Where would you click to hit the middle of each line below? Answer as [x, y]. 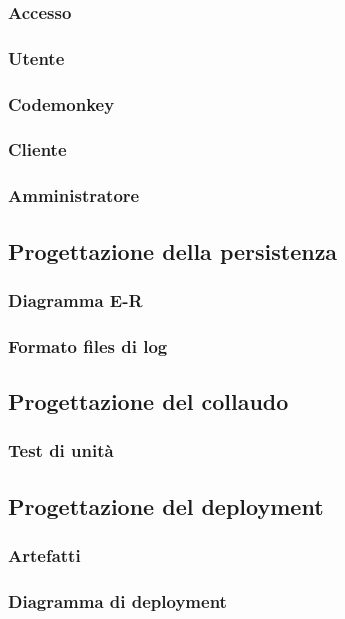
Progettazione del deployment [166, 505]
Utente [36, 57]
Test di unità [61, 450]
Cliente [37, 149]
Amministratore [74, 195]
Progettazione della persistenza [173, 250]
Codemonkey [61, 103]
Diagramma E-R [75, 299]
